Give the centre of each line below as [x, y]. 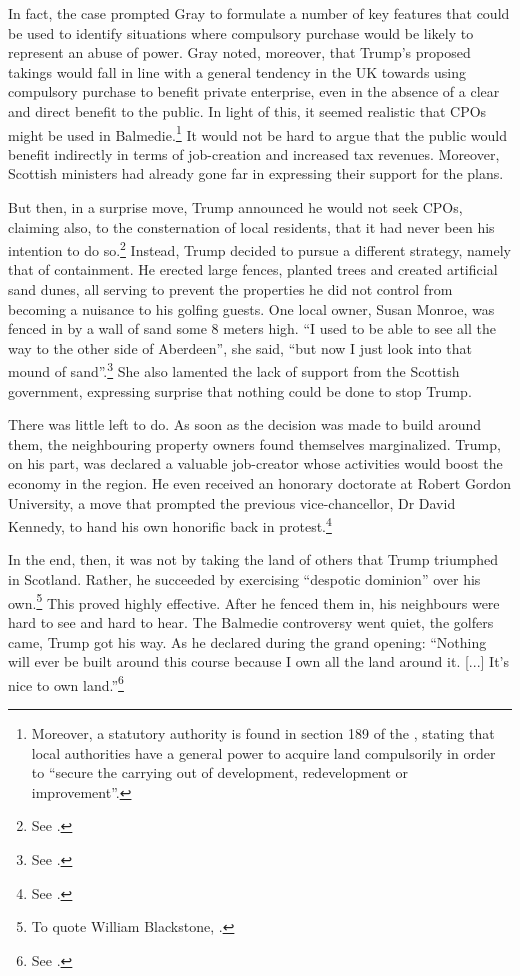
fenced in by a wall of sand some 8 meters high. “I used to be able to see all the [252, 328]
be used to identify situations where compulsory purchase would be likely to [241, 32]
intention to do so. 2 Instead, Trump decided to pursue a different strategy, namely [259, 248]
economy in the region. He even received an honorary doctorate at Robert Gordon [260, 483]
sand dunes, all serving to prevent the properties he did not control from [230, 289]
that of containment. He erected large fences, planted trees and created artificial [253, 269]
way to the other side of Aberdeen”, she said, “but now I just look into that [240, 347]
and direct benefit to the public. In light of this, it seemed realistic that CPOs [247, 110]
